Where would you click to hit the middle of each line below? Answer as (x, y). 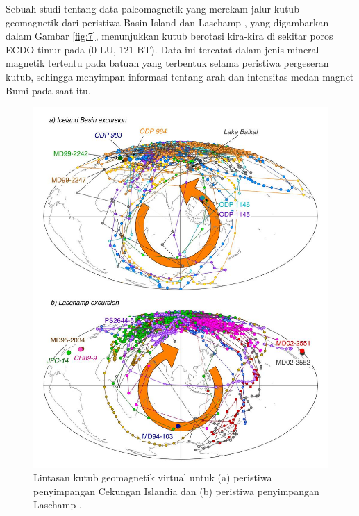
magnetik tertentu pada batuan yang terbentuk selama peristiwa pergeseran (167, 63)
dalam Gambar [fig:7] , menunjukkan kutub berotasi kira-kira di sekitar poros (169, 36)
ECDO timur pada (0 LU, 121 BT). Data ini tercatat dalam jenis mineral (162, 49)
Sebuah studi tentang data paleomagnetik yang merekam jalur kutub (152, 8)
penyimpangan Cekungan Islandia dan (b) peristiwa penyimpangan (176, 491)
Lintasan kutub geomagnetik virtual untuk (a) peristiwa (153, 477)
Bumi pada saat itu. (48, 90)
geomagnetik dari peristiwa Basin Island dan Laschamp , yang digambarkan (167, 22)
